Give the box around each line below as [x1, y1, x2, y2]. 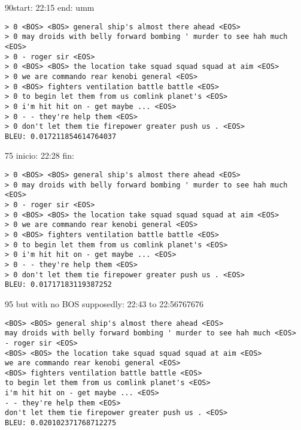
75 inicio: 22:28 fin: [5, 149, 74, 162]
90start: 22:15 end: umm [5, 1, 95, 13]
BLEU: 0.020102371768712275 [5, 419, 117, 428]
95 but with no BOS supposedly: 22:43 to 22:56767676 [5, 297, 204, 310]
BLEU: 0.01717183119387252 [5, 280, 112, 289]
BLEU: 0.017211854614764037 [5, 132, 117, 141]
